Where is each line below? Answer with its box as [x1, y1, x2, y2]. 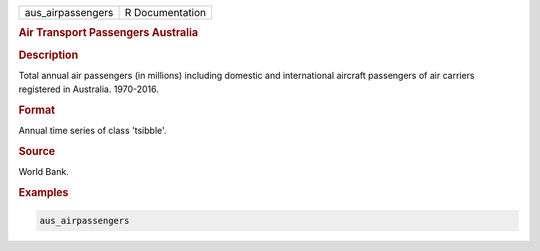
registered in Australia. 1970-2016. [18, 83, 160, 95]
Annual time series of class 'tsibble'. [18, 125, 167, 137]
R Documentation [124, 6, 207, 19]
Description [18, 48, 79, 62]
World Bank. [18, 166, 69, 178]
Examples [18, 186, 69, 200]
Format [18, 103, 55, 117]
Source [18, 145, 56, 159]
